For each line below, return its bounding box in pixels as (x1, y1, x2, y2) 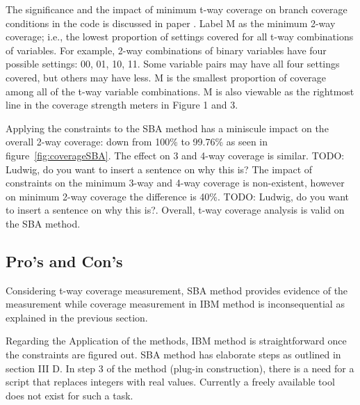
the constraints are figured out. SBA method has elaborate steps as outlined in (6, 347, 341, 362)
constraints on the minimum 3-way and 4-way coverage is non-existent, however (6, 175, 345, 190)
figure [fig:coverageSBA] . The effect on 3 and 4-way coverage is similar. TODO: (6, 148, 345, 162)
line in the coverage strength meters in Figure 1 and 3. (6, 97, 238, 112)
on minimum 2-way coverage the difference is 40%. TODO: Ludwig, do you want (6, 189, 350, 203)
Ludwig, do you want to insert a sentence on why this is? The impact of (6, 161, 313, 176)
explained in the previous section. (6, 310, 148, 324)
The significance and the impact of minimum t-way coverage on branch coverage (6, 2, 347, 16)
